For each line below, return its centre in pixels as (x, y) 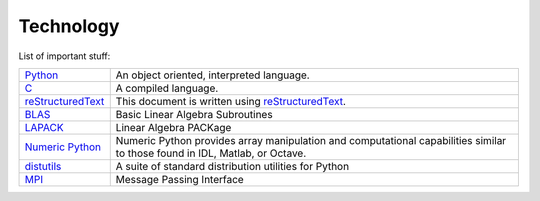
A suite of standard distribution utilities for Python (232, 166)
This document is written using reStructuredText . (231, 101)
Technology (69, 26)
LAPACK (44, 127)
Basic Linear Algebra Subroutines (194, 114)
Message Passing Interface (179, 179)
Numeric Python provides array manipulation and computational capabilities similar (311, 140)
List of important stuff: (64, 56)
